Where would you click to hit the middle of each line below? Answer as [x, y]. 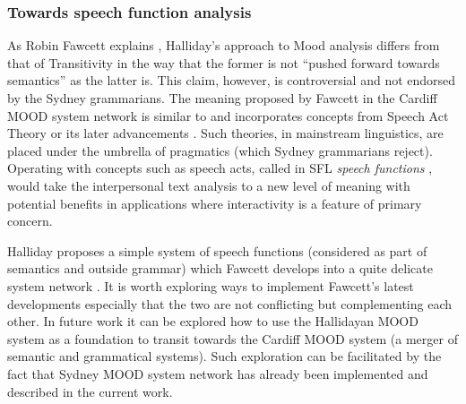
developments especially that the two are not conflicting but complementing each [229, 303]
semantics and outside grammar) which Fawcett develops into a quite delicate [220, 268]
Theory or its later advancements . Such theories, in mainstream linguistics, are [225, 133]
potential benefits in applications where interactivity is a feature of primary [215, 203]
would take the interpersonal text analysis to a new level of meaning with [209, 185]
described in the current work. [90, 391]
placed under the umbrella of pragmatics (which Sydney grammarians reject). [220, 150]
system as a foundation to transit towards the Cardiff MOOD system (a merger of [233, 338]
